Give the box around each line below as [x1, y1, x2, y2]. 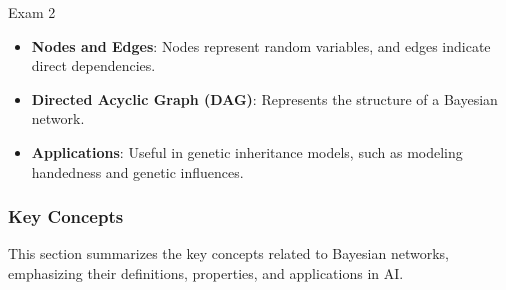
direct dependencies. [31, 55, 156, 76]
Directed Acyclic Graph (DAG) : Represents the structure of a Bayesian [31, 88, 498, 109]
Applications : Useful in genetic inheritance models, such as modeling [31, 141, 463, 162]
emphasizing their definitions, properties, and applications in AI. [8, 262, 404, 283]
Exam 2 [8, 2, 56, 22]
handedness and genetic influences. [31, 161, 244, 182]
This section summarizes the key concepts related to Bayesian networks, [8, 243, 449, 264]
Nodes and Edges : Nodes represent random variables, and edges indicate [31, 35, 491, 56]
